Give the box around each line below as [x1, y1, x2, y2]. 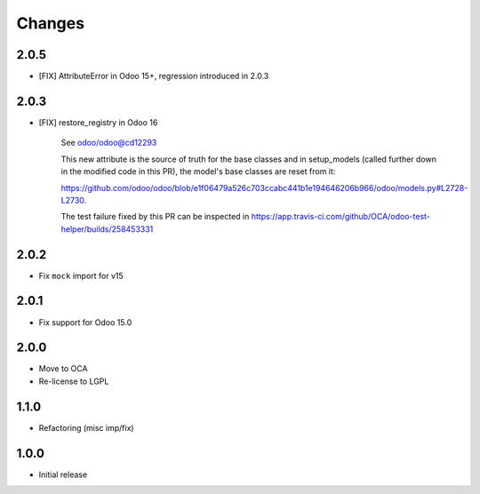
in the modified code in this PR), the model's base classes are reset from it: [60, 166, 336, 177]
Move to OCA [38, 363, 88, 374]
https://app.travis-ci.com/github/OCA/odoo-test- [251, 211, 431, 222]
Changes [16, 13, 84, 33]
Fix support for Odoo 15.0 [38, 316, 132, 328]
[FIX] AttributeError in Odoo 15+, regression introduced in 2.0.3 [38, 71, 269, 82]
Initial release [38, 469, 88, 480]
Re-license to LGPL [38, 376, 109, 386]
